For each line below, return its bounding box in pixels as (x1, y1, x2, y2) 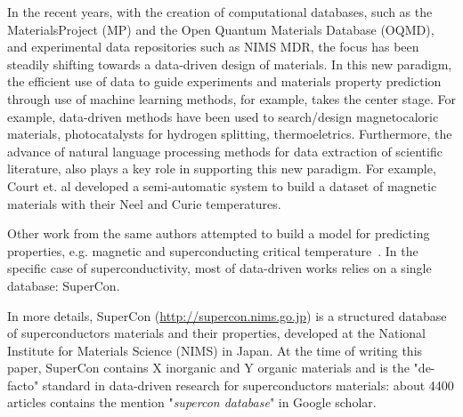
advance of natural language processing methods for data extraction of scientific (7, 141, 443, 160)
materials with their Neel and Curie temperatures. (7, 194, 281, 213)
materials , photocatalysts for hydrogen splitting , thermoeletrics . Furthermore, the (7, 124, 452, 143)
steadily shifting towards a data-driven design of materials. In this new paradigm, (7, 54, 452, 73)
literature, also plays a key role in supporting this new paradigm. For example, (7, 159, 436, 178)
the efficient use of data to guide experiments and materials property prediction (7, 72, 442, 91)
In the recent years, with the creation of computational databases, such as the (7, 3, 433, 20)
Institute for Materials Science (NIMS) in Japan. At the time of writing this (7, 341, 423, 359)
